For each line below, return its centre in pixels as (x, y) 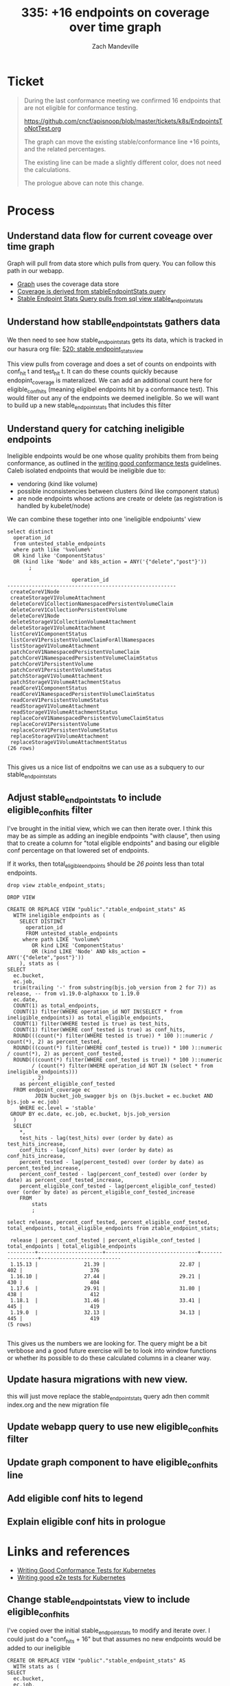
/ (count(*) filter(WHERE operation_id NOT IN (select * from (123, 1066)
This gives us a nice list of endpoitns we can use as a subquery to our (106, 767)
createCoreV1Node (35, 592)
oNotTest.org (43, 128)
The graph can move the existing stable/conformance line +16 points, (122, 142)
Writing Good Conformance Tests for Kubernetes (86, 1570)
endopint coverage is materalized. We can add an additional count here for (110, 381)
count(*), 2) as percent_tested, (55, 1042)
